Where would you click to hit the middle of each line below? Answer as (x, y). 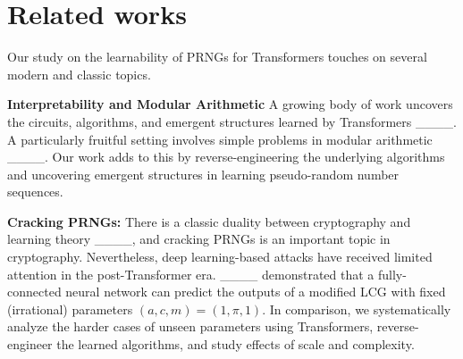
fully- (392, 274)
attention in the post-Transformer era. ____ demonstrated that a (191, 274)
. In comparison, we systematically (357, 309)
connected (34, 292)
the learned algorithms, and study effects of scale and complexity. (236, 344)
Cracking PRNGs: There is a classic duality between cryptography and (209, 221)
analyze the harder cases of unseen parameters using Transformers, (190, 326)
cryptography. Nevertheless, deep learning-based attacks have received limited (220, 257)
